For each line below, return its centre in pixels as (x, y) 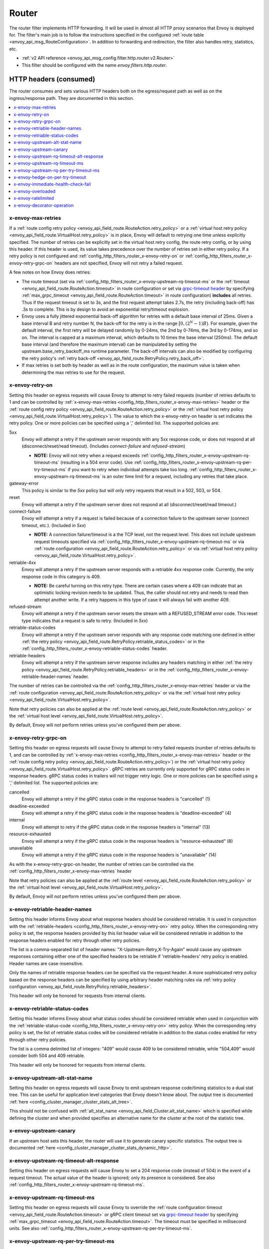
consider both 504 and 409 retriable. (47, 1056)
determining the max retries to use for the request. (73, 372)
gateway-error (24, 483)
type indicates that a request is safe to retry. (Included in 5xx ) (85, 621)
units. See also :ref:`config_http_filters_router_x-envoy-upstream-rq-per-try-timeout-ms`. (101, 1229)
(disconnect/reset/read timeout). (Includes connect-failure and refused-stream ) (103, 446)
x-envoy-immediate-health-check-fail (52, 184)
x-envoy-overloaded (35, 191)
